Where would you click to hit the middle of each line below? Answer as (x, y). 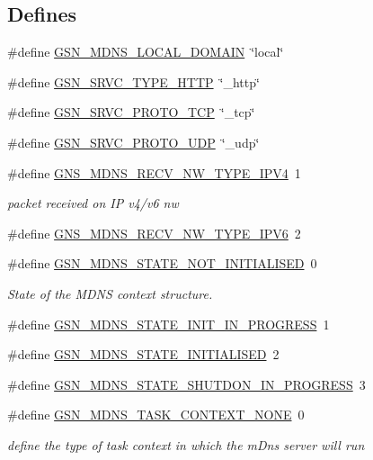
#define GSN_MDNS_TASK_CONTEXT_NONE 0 (156, 415)
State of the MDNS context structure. (110, 293)
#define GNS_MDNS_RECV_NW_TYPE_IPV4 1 (154, 172)
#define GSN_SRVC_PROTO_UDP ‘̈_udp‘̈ (133, 142)
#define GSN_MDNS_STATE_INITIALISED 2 (143, 354)
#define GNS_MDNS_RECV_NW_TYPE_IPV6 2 (154, 233)
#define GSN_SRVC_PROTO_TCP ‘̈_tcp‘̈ (131, 112)
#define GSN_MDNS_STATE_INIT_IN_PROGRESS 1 (169, 324)
